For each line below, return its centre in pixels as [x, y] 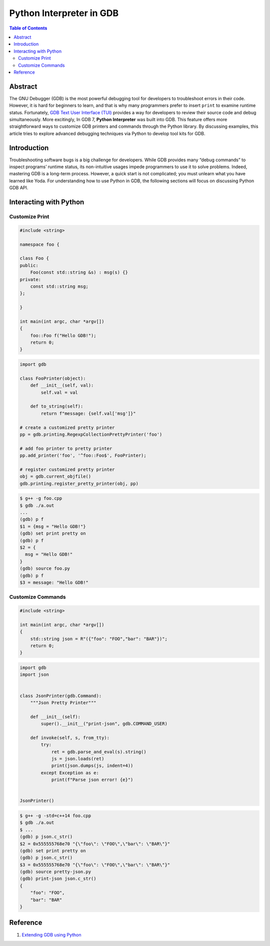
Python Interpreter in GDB [64, 13]
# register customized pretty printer [67, 469]
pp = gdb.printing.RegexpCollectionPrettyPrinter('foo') [91, 434]
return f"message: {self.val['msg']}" [88, 413]
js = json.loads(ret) [78, 759]
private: [30, 279]
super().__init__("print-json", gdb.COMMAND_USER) [104, 724]
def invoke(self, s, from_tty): [70, 738]
